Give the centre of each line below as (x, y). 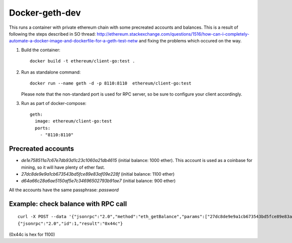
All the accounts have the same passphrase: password (64, 190)
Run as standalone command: (51, 72)
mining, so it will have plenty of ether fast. (63, 167)
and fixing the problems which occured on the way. (190, 41)
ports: (43, 128)
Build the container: (41, 50)
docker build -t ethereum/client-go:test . (82, 61)
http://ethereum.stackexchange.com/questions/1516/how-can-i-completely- (173, 34)
